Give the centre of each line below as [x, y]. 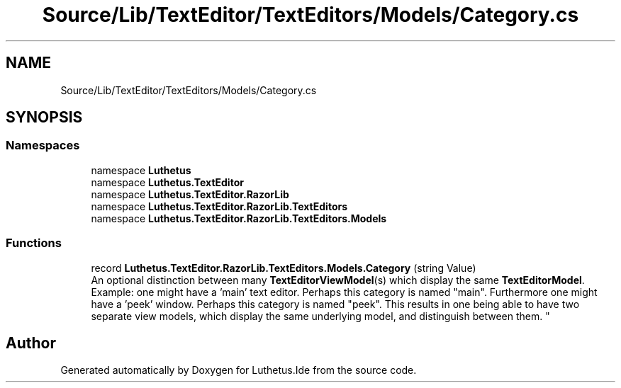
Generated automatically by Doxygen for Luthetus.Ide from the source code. [239, 370]
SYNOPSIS [44, 118]
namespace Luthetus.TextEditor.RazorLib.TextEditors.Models [239, 218]
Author [31, 343]
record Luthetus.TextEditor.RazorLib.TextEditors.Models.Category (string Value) [284, 268]
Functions [34, 243]
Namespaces [43, 145]
